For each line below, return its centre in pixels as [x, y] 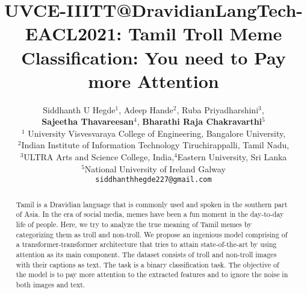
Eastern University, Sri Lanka [232, 157]
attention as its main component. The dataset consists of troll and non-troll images [146, 254]
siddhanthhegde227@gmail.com [153, 180]
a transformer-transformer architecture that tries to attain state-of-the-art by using [146, 244]
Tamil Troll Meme [205, 33]
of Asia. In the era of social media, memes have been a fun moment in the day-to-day [150, 214]
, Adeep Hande [146, 109]
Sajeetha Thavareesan [88, 121]
